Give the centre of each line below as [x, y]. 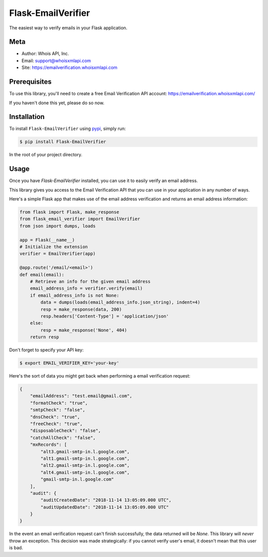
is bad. [16, 548]
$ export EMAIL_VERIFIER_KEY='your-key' [69, 363]
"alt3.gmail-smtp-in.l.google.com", [85, 452]
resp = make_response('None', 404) [84, 330]
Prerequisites [30, 82]
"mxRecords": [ [48, 445]
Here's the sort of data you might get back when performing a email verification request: [100, 376]
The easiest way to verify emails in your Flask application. [68, 28]
